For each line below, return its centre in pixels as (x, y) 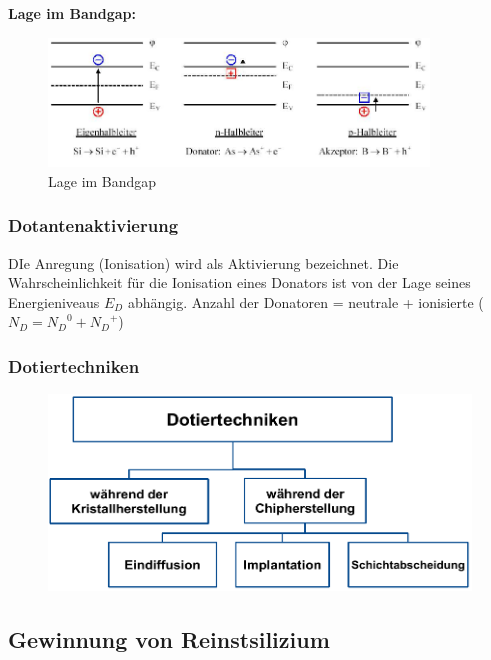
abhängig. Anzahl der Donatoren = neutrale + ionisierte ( (305, 301)
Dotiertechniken (74, 365)
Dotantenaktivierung (93, 225)
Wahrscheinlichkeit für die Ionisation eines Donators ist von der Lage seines (239, 282)
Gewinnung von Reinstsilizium (169, 638)
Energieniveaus (54, 301)
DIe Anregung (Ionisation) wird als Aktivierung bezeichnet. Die (203, 262)
